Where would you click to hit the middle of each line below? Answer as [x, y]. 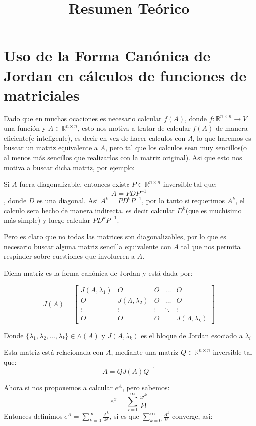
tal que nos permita [211, 246]
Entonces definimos [33, 416]
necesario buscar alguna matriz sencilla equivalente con [88, 246]
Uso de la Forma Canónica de [107, 55]
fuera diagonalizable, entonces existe [74, 184]
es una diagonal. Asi [67, 200]
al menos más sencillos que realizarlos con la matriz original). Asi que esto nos [123, 158]
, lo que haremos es [222, 138]
